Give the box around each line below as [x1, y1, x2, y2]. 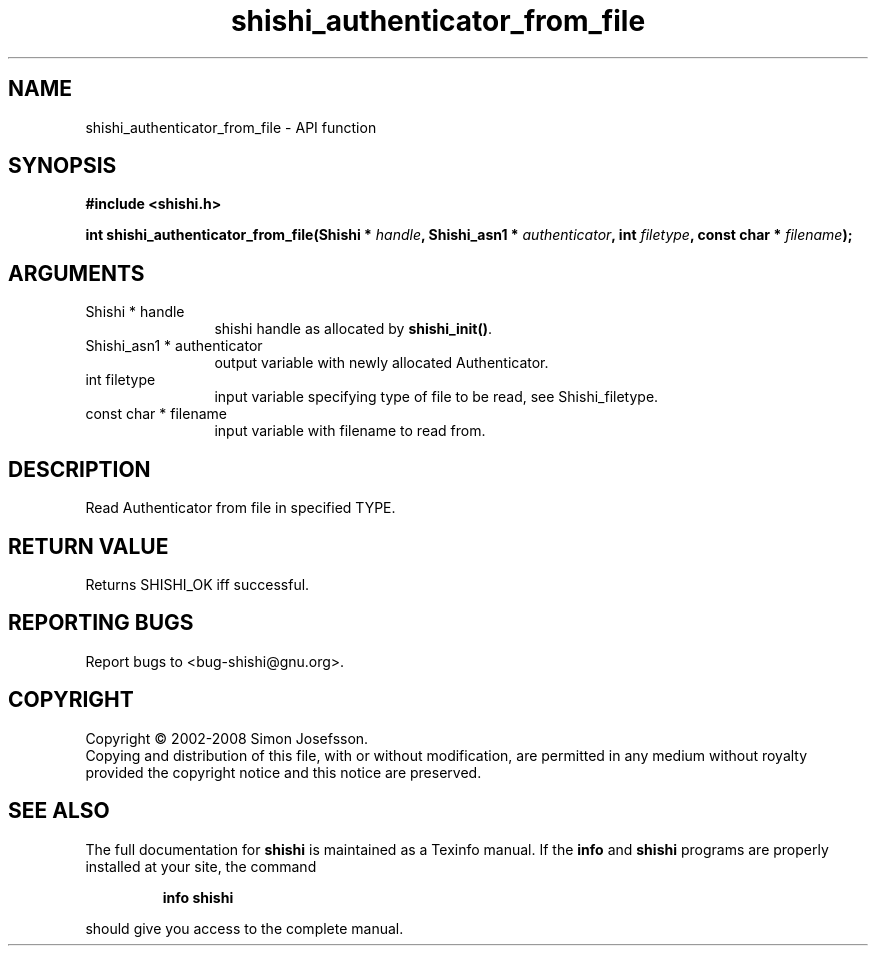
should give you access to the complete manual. [85, 919, 404, 937]
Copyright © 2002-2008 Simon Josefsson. [85, 729, 369, 747]
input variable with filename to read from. [214, 422, 486, 440]
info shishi [162, 888, 234, 906]
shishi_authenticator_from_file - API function [85, 118, 377, 136]
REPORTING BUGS [8, 610, 194, 636]
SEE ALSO [8, 798, 110, 824]
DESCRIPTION [8, 456, 151, 482]
